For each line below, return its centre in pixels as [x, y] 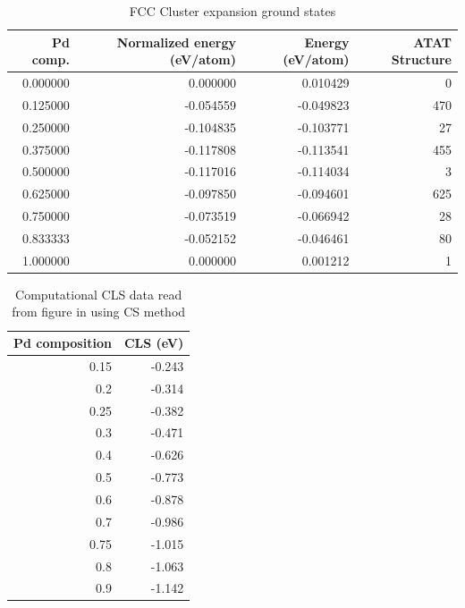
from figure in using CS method [99, 312]
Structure [421, 59]
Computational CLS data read [99, 294]
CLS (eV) [154, 343]
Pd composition [63, 343]
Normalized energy [176, 42]
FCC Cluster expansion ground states [232, 11]
